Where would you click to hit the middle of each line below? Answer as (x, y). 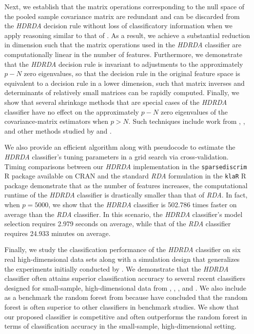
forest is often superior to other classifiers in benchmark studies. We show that (122, 306)
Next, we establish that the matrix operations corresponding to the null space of (125, 6)
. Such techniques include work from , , (187, 121)
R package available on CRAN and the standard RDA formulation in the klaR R (125, 176)
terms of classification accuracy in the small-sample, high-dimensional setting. (120, 326)
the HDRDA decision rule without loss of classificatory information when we (118, 26)
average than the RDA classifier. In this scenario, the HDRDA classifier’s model (124, 214)
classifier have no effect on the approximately (72, 111)
